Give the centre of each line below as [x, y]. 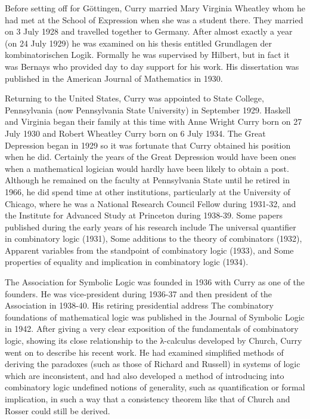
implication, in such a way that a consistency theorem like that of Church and [148, 399]
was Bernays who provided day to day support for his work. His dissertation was [152, 66]
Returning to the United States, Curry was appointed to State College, [134, 98]
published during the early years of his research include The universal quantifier [151, 227]
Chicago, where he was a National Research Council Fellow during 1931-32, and [151, 203]
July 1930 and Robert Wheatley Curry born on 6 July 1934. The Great [135, 133]
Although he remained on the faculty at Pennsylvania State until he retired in [147, 180]
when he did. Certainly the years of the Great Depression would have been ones [151, 157]
